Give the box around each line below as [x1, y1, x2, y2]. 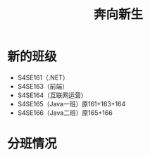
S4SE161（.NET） [17, 73, 69, 82]
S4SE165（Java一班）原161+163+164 [17, 99, 126, 108]
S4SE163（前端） [17, 82, 69, 90]
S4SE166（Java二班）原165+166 [17, 108, 113, 117]
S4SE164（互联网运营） [17, 91, 87, 99]
